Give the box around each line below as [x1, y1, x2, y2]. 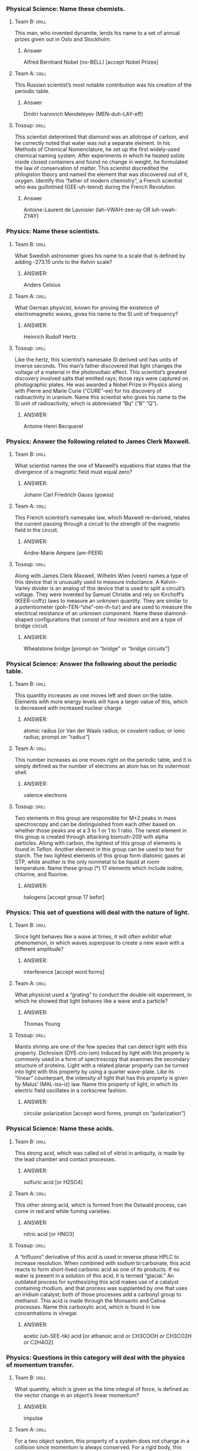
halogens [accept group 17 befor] [23, 894, 105, 901]
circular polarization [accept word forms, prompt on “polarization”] [23, 1110, 186, 1117]
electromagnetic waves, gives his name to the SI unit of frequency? [14, 310, 179, 317]
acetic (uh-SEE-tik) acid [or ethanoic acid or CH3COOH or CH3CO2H [23, 1332, 192, 1339]
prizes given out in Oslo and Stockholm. [14, 36, 112, 43]
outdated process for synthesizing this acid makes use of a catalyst [14, 1278, 179, 1285]
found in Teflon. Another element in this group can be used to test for [14, 846, 183, 853]
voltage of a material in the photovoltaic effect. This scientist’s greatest [14, 368, 187, 375]
